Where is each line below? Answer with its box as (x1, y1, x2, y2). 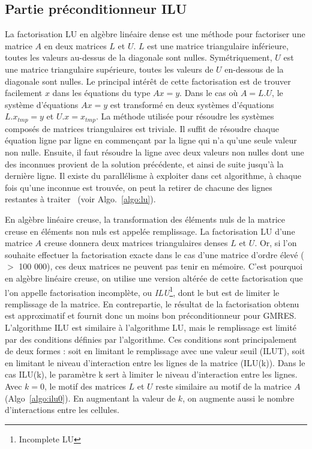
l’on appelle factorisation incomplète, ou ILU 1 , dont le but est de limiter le (5, 284, 280, 298)
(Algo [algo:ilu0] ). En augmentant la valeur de (5, 391, 176, 404)
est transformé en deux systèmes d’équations (110, 98, 274, 110)
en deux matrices (44, 39, 107, 52)
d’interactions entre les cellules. (5, 403, 119, 416)
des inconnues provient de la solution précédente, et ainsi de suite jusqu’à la (5, 157, 284, 170)
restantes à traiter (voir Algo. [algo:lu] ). (5, 193, 156, 205)
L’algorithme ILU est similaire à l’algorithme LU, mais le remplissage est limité (5, 321, 297, 333)
